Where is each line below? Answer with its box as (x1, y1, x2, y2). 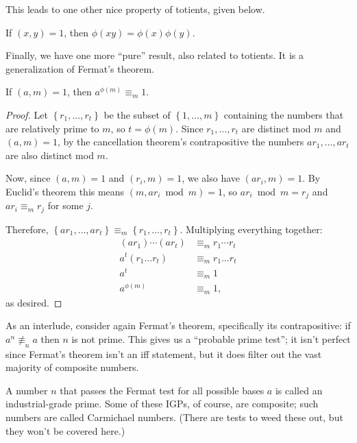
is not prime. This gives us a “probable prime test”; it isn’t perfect (71, 331, 351, 346)
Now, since (5, 171, 51, 185)
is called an (275, 383, 323, 397)
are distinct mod (241, 121, 311, 135)
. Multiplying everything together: (180, 221, 323, 236)
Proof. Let (5, 107, 48, 121)
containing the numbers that (223, 107, 344, 121)
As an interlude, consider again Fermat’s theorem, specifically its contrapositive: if (5, 318, 351, 333)
